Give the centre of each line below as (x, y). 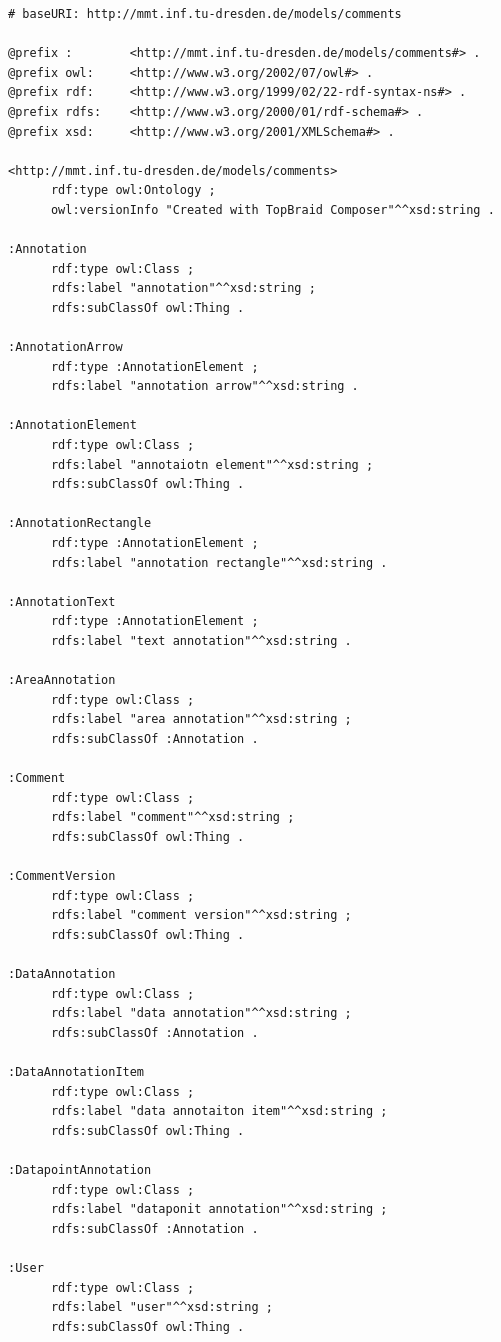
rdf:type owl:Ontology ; (133, 190)
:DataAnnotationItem (76, 1072)
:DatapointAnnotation (80, 1170)
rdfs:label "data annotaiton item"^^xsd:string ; (219, 1111)
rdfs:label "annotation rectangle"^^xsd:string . (219, 562)
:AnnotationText (62, 601)
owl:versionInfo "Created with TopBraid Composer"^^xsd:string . (272, 209)
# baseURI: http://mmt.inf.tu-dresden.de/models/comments (205, 14)
